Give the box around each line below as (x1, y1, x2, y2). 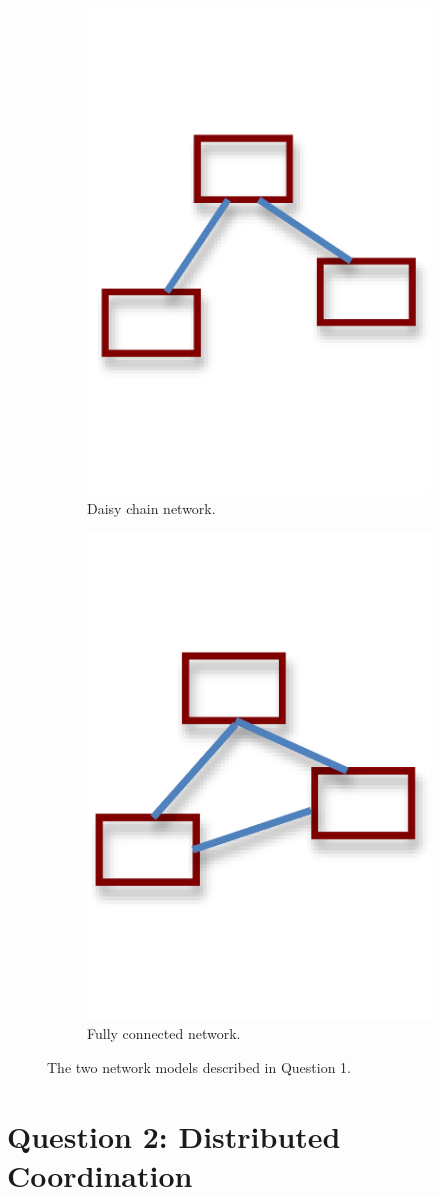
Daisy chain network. (87, 498, 216, 519)
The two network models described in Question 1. (47, 1056, 352, 1077)
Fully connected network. (87, 1023, 241, 1044)
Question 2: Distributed (7, 1115, 341, 1156)
